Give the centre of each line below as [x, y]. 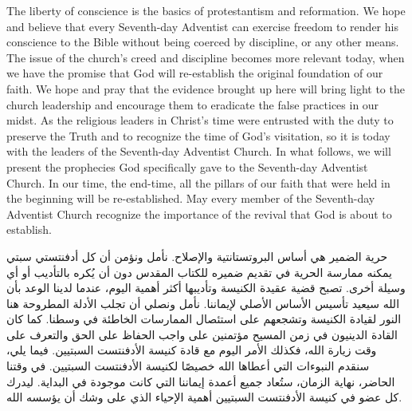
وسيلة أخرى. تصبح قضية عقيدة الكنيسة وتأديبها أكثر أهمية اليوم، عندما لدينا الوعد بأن [206, 288]
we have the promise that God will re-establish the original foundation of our [195, 73]
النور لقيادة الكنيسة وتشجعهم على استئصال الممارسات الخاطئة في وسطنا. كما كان [204, 319]
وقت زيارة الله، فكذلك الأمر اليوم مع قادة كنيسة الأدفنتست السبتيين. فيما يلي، [192, 350]
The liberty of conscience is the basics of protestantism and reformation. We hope [206, 10]
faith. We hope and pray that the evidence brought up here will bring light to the [206, 88]
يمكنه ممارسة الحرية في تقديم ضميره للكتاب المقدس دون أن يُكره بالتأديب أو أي [199, 272]
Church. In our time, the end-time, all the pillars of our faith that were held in [198, 182]
